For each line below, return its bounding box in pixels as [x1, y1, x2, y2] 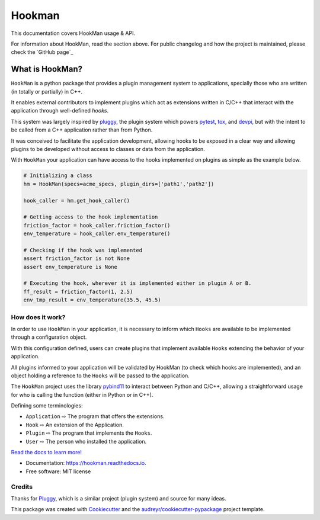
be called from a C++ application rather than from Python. [11, 126, 153, 133]
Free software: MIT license [25, 468, 91, 475]
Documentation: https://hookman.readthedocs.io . [25, 460, 146, 467]
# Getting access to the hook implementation [23, 214, 158, 220]
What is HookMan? [11, 64, 83, 74]
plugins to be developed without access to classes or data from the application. [11, 145, 206, 152]
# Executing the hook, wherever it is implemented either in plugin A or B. [23, 280, 252, 287]
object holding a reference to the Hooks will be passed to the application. [11, 372, 190, 379]
